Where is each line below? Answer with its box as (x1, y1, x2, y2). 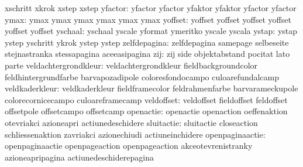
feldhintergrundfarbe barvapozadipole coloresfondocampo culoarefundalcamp (5, 70, 280, 83)
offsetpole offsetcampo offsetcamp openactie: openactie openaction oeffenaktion (5, 105, 288, 117)
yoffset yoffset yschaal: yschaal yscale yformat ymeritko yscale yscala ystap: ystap (5, 25, 298, 37)
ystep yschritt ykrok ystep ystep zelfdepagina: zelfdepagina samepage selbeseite (5, 36, 289, 48)
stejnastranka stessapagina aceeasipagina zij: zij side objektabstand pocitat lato (5, 47, 290, 60)
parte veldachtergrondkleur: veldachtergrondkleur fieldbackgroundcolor (5, 59, 258, 71)
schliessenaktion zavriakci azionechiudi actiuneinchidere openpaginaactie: (5, 128, 266, 140)
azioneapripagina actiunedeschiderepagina (5, 151, 154, 163)
